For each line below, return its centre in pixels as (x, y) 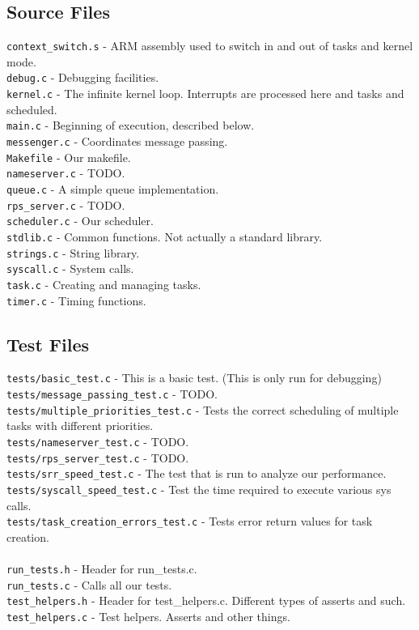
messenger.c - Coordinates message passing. (117, 141)
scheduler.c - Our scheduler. (80, 221)
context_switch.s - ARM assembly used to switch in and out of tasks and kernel (210, 46)
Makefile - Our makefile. (69, 157)
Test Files (48, 344)
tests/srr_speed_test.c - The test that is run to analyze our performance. (197, 473)
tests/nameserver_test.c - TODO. (98, 441)
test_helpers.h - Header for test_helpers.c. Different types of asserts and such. (206, 600)
